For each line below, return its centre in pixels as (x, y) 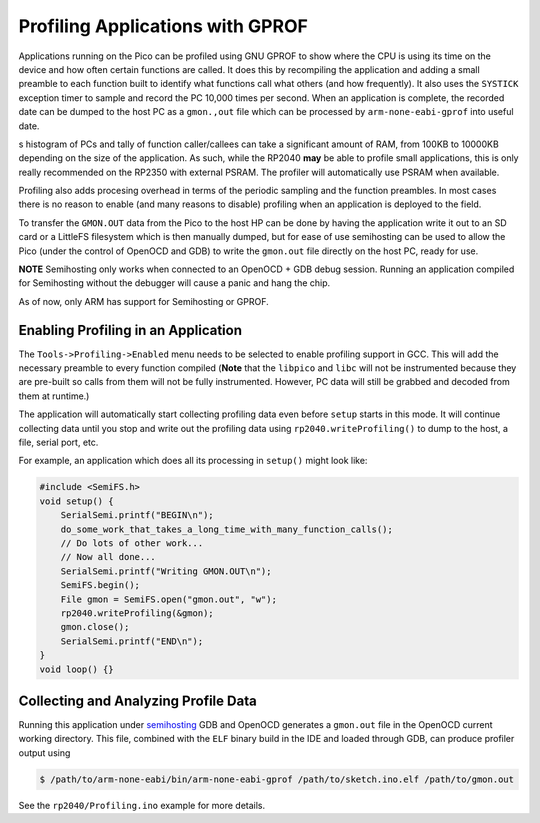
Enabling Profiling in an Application (130, 330)
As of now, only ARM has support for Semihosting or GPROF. (143, 301)
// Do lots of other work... (132, 543)
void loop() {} (76, 669)
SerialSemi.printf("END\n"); (132, 641)
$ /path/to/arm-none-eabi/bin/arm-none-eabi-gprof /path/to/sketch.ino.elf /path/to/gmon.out (277, 779)
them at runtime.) (54, 396)
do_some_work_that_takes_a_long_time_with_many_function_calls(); (227, 529)
